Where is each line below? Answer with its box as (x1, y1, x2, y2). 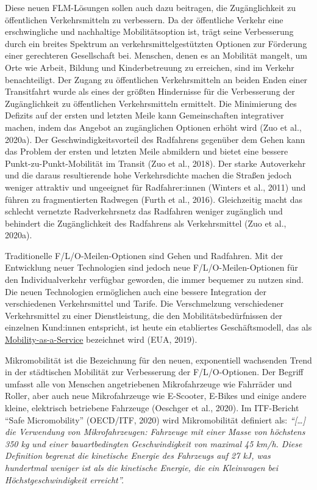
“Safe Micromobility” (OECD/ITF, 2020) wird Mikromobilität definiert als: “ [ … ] (5, 413, 305, 426)
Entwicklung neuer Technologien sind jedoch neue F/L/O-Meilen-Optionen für (5, 261, 298, 274)
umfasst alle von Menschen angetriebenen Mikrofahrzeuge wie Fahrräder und (5, 377, 292, 390)
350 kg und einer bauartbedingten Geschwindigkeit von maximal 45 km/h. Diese (5, 437, 302, 450)
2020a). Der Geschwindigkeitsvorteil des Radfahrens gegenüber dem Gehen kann (5, 133, 305, 145)
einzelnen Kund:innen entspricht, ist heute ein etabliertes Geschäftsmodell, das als (5, 321, 312, 334)
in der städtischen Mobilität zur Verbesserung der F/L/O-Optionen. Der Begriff (5, 365, 304, 378)
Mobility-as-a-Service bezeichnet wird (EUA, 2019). (5, 333, 198, 346)
